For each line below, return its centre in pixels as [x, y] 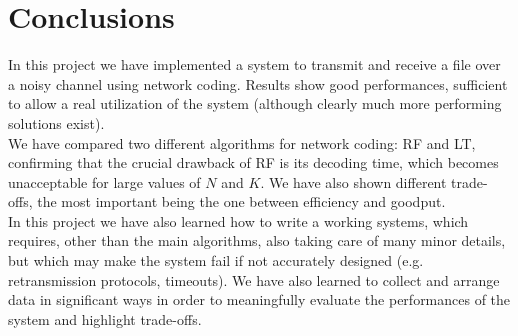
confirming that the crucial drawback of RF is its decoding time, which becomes [253, 162]
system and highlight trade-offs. [105, 318]
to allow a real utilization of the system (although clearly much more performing [255, 103]
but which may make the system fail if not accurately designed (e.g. [216, 260]
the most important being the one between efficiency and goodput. [241, 201]
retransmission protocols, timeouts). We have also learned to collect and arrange [254, 279]
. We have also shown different [353, 181]
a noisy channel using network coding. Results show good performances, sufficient [258, 83]
